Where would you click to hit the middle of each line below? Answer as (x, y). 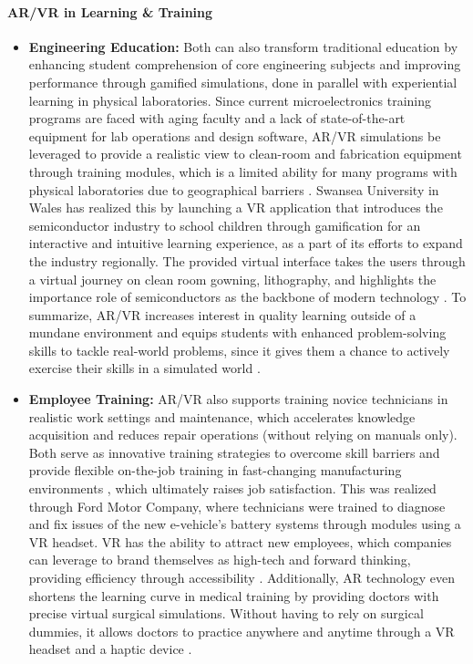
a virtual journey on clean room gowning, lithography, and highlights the (232, 279)
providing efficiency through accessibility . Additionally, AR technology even (242, 578)
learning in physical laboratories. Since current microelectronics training (230, 100)
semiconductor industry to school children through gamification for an (225, 225)
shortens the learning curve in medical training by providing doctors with (234, 595)
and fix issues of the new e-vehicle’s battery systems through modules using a (245, 524)
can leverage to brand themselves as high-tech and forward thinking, (220, 560)
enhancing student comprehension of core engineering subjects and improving (245, 64)
